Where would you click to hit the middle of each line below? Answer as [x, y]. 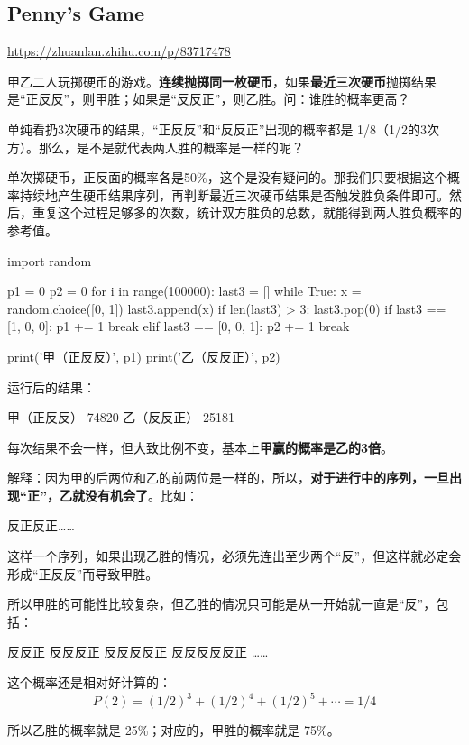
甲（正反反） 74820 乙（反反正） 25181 [121, 417]
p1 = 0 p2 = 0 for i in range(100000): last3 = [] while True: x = [184, 291]
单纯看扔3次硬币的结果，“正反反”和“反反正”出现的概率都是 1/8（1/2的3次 [224, 129]
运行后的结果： [51, 386]
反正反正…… [41, 525]
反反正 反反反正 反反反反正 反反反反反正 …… [138, 652]
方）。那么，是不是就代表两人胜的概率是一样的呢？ [156, 147]
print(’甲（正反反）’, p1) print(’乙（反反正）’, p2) [144, 356]
